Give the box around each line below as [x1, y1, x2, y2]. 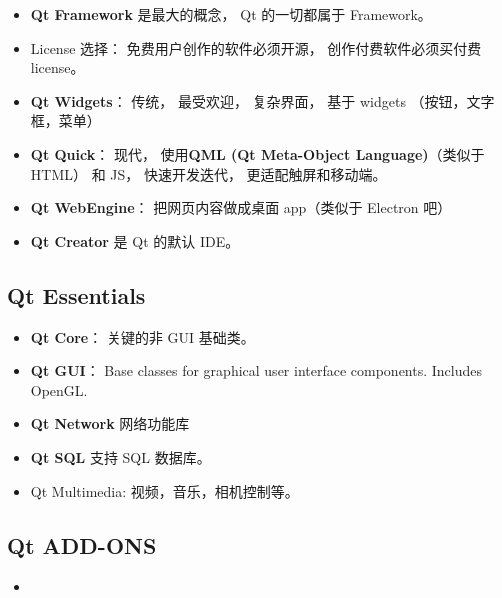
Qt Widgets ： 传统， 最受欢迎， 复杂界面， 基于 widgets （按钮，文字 [30, 90, 495, 111]
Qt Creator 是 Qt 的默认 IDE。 [30, 230, 240, 251]
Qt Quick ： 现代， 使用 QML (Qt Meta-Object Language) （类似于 [30, 143, 485, 164]
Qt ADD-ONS [7, 529, 157, 560]
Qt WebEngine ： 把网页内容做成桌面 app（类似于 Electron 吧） [30, 197, 452, 218]
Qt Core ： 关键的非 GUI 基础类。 [30, 326, 255, 347]
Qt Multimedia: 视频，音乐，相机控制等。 [30, 480, 299, 501]
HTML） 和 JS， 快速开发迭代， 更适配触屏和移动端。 [30, 163, 387, 184]
